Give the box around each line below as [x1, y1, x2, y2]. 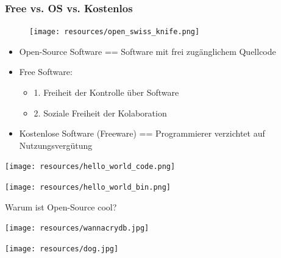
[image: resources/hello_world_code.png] [5, 162, 176, 171]
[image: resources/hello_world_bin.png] [5, 183, 171, 192]
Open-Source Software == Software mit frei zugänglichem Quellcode [19, 45, 276, 57]
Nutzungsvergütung [19, 138, 93, 151]
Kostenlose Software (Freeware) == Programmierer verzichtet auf [19, 127, 265, 140]
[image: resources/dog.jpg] [5, 245, 119, 253]
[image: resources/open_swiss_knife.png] [29, 27, 200, 37]
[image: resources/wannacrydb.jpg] [5, 224, 149, 233]
